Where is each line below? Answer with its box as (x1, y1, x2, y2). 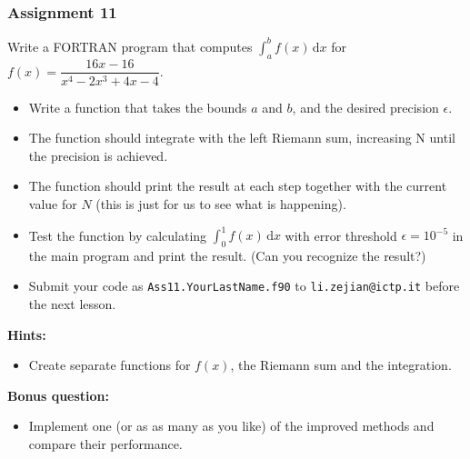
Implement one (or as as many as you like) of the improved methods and (28, 416, 435, 435)
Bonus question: (7, 385, 110, 404)
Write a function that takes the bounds (28, 97, 247, 116)
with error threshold (285, 225, 397, 244)
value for (28, 194, 77, 213)
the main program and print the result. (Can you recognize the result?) (28, 245, 426, 264)
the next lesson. (28, 294, 116, 314)
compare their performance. (28, 434, 183, 454)
